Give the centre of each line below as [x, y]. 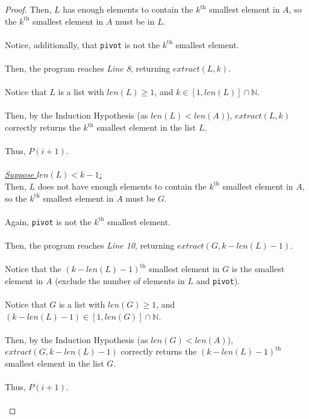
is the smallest [258, 269]
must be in [135, 21]
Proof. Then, [28, 9]
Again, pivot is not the [48, 221]
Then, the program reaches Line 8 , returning [88, 68]
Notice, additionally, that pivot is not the [83, 44]
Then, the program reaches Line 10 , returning [90, 245]
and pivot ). [218, 280]
